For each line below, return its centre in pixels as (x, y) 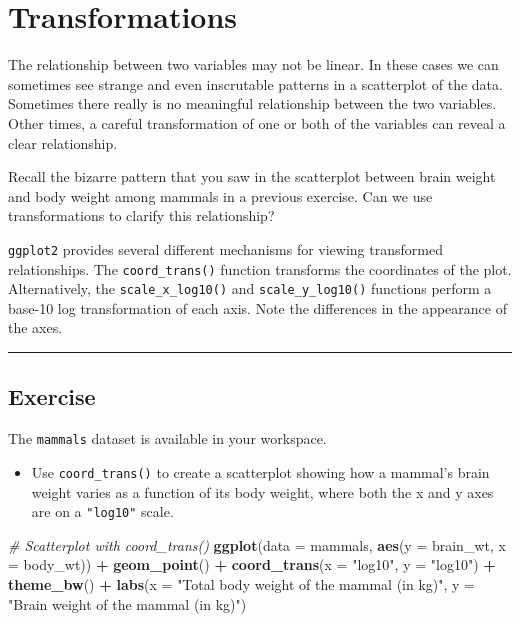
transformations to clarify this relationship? (141, 215)
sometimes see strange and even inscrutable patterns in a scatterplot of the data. (255, 83)
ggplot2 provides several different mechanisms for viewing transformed (225, 248)
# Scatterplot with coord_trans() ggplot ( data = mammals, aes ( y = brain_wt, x (257, 544)
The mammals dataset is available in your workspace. (167, 438)
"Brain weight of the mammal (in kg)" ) (127, 603)
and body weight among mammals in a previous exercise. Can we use (220, 195)
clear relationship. (63, 142)
